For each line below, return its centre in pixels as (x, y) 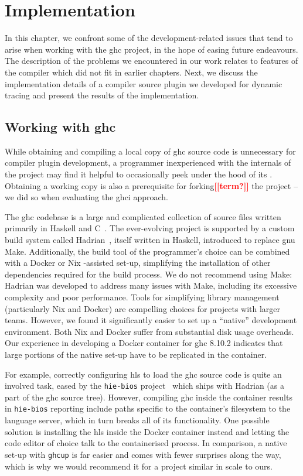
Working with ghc (60, 127)
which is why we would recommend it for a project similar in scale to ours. (139, 466)
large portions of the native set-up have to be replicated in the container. (136, 354)
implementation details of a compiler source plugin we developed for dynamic (144, 83)
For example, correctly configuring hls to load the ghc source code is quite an (143, 374)
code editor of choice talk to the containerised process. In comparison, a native (146, 443)
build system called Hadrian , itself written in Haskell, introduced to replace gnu (150, 240)
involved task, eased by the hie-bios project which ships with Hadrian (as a (144, 386)
